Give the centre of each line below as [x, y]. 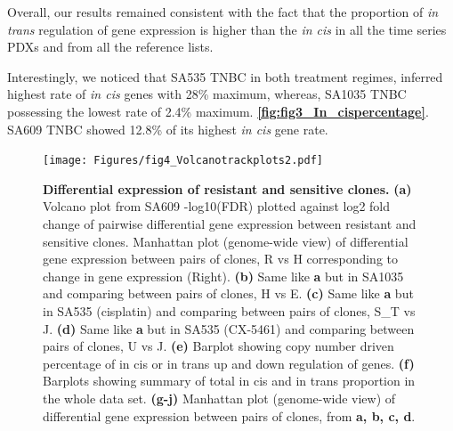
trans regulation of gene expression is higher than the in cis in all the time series [227, 29]
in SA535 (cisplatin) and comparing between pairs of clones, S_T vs [229, 310]
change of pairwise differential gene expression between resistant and [230, 224]
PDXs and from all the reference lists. [110, 47]
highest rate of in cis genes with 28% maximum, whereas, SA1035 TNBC [207, 94]
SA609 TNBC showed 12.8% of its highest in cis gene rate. [168, 129]
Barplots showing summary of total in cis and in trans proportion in [229, 381]
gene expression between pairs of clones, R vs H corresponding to [220, 259]
